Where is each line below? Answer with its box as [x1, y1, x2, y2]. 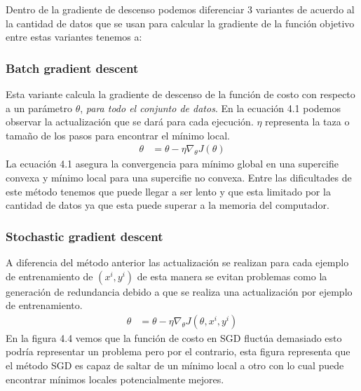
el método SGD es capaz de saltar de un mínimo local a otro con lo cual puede [6, 358, 344, 372]
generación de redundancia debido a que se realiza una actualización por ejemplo [6, 284, 353, 299]
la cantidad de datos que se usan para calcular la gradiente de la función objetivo [6, 15, 355, 30]
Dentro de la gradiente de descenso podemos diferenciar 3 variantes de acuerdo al [6, 2, 355, 16]
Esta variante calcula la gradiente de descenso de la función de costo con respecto [6, 87, 355, 101]
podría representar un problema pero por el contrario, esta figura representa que [6, 344, 350, 359]
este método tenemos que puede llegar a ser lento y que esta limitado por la [6, 184, 331, 198]
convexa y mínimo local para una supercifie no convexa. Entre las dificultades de [6, 170, 352, 184]
